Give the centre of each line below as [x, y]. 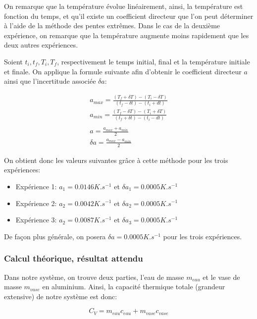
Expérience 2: [36, 203]
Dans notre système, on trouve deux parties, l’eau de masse [94, 277]
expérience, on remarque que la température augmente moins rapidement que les [127, 35]
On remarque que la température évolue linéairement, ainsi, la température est [124, 6]
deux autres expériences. [41, 45]
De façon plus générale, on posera [55, 236]
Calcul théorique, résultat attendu [74, 258]
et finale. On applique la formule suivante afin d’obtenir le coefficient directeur [123, 71]
